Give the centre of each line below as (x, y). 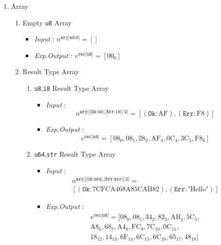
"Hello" (198, 190)
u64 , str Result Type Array (75, 154)
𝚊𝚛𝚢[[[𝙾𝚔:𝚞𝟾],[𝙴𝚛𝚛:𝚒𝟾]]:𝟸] (104, 112)
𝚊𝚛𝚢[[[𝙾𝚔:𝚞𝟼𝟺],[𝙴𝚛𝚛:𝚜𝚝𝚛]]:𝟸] (103, 179)
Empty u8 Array (47, 22)
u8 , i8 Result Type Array (72, 88)
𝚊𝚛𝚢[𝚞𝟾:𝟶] (70, 38)
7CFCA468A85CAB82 (126, 190)
